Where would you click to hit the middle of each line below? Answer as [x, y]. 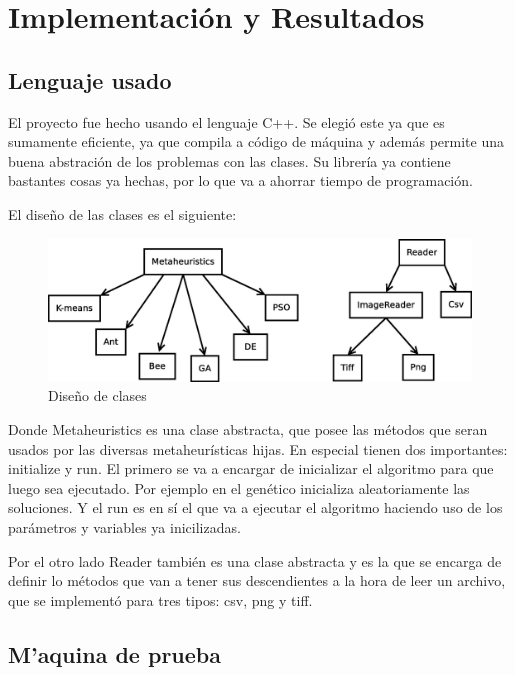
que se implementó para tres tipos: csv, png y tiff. [160, 599]
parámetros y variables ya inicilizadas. [124, 526]
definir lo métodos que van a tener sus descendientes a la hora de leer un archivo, [257, 580]
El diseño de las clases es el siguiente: [122, 213]
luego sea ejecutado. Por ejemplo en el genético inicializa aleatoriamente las [239, 487]
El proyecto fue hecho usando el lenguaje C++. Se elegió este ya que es [226, 121]
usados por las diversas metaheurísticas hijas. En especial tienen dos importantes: [258, 448]
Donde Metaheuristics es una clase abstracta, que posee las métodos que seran [248, 429]
